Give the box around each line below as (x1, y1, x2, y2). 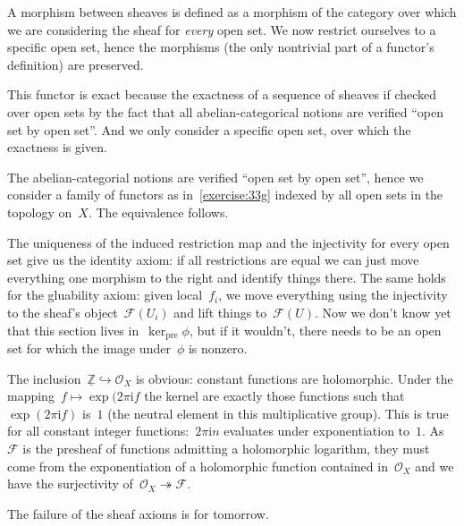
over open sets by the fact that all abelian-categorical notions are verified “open (7, 102, 444, 121)
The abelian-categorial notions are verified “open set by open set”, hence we (7, 167, 424, 186)
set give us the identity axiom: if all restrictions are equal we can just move (7, 250, 419, 269)
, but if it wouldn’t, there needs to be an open (189, 320, 442, 339)
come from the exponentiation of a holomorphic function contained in (7, 456, 388, 475)
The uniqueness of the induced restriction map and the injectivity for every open (7, 233, 450, 251)
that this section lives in (7, 320, 139, 339)
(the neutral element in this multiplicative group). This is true (107, 403, 449, 422)
